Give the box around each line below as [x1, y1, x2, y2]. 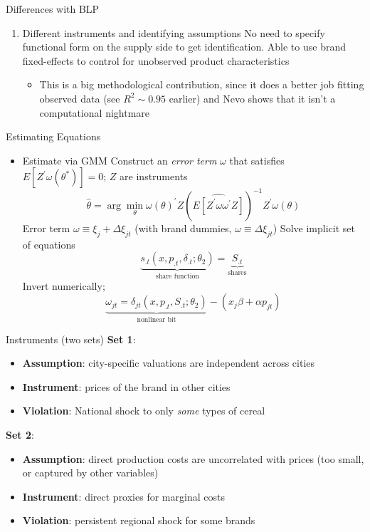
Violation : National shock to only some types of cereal [22, 403, 265, 418]
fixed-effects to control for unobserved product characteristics [22, 53, 290, 68]
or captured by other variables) [22, 465, 159, 480]
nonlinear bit [137, 316, 176, 324]
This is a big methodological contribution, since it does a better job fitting [39, 77, 364, 92]
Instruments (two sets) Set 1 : [6, 331, 136, 346]
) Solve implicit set [273, 220, 355, 235]
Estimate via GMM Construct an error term [22, 152, 217, 167]
